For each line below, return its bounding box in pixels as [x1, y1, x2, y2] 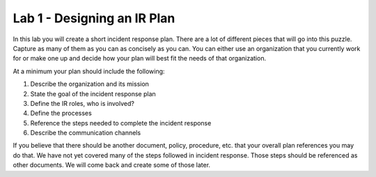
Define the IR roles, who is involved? [30, 99, 135, 107]
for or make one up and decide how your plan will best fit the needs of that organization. [13, 54, 267, 63]
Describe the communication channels [30, 129, 141, 137]
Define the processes [30, 109, 92, 118]
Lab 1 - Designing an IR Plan [13, 10, 175, 26]
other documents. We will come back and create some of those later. [13, 161, 211, 169]
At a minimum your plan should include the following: [13, 67, 165, 75]
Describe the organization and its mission [30, 80, 150, 88]
